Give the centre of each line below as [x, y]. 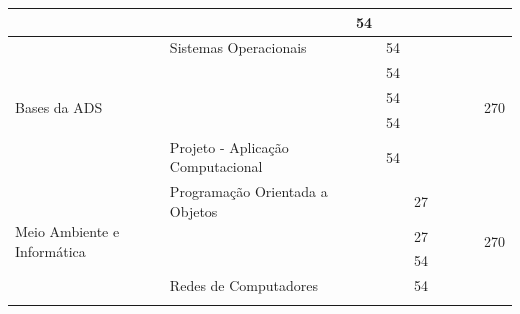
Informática [50, 250]
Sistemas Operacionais [238, 47]
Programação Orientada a [248, 191]
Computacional [216, 166]
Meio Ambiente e [67, 231]
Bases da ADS [59, 106]
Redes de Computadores [244, 285]
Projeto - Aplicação [229, 146]
